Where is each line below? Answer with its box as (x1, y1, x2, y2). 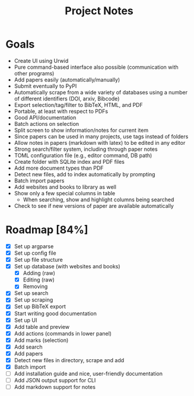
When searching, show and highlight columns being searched (23, 196, 174, 203)
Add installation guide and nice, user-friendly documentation (14, 370, 163, 378)
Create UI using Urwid (14, 57, 69, 64)
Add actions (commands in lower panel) (14, 330, 112, 337)
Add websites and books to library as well (14, 183, 117, 191)
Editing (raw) (23, 276, 55, 283)
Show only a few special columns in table (14, 189, 116, 197)
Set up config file (14, 249, 57, 256)
